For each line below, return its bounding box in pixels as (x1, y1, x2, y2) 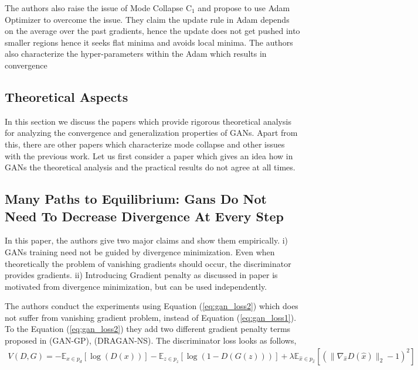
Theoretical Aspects (5, 87, 128, 105)
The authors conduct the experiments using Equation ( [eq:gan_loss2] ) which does (5, 300, 298, 312)
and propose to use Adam (198, 2, 290, 13)
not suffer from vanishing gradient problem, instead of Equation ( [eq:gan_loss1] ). (5, 311, 297, 323)
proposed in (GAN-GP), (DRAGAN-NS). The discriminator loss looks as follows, (5, 334, 297, 347)
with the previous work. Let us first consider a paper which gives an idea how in (5, 149, 293, 162)
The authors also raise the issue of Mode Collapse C (5, 2, 192, 13)
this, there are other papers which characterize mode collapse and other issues (5, 138, 285, 150)
